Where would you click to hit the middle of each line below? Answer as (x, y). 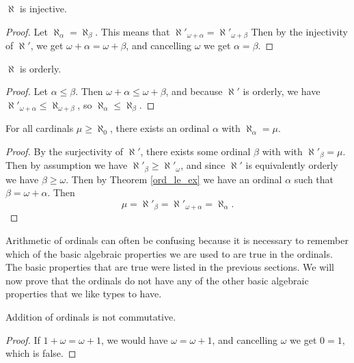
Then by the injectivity (299, 31)
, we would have (134, 339)
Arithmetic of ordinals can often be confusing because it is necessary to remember (177, 240)
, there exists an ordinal (160, 128)
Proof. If (23, 339)
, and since (203, 165)
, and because (194, 91)
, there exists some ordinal (195, 151)
